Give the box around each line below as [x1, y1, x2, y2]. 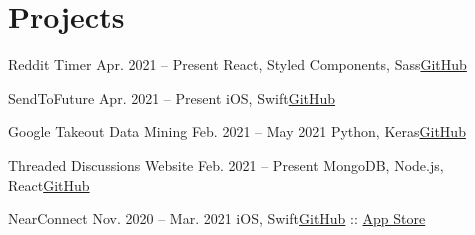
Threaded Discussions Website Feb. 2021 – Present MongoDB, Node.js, [8, 154, 444, 175]
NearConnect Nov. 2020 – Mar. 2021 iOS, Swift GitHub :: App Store [8, 208, 426, 229]
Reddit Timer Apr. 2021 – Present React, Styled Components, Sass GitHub [8, 54, 467, 75]
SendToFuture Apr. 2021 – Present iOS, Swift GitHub [8, 87, 336, 108]
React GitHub [8, 174, 90, 195]
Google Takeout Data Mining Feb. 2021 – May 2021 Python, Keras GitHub [8, 121, 466, 142]
